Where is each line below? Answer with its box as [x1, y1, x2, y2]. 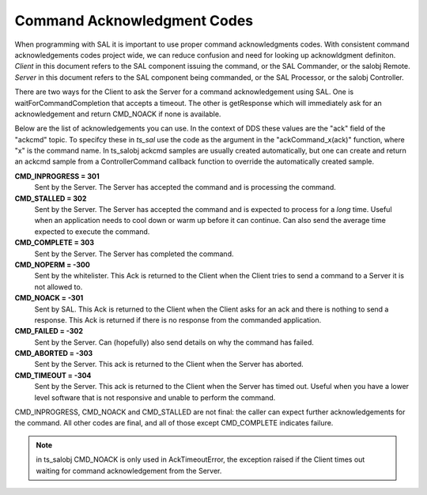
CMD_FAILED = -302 [14, 327, 83, 336]
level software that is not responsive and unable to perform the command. [34, 392, 276, 402]
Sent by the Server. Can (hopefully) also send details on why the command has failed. [34, 337, 314, 347]
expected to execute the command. [34, 226, 150, 236]
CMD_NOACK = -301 [14, 293, 84, 303]
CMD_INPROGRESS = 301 [14, 171, 100, 181]
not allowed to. [34, 282, 83, 292]
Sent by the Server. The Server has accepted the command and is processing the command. [34, 183, 336, 192]
